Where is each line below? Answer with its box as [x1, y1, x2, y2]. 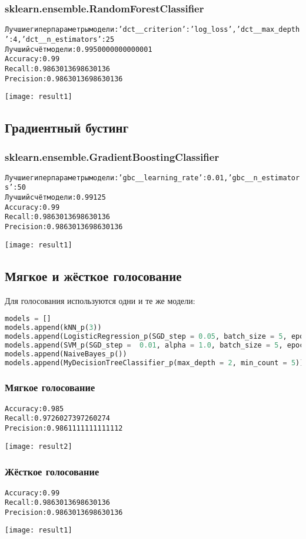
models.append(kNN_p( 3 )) [5, 323, 102, 332]
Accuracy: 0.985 [5, 404, 64, 413]
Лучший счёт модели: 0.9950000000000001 [5, 45, 152, 54]
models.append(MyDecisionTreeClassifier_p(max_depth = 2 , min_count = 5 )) [5, 358, 304, 367]
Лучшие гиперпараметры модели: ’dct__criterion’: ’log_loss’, [5, 25, 237, 34]
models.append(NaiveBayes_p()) [5, 349, 127, 358]
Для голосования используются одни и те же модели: [5, 294, 195, 306]
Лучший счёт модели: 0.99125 [5, 193, 106, 202]
